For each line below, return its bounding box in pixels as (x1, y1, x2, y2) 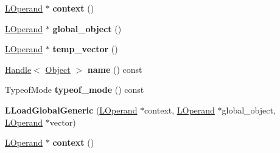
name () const (87, 63, 142, 75)
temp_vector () (52, 42, 118, 55)
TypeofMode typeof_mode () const (5, 83, 144, 96)
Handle (5, 63, 32, 75)
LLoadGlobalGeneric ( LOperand (5, 103, 138, 116)
